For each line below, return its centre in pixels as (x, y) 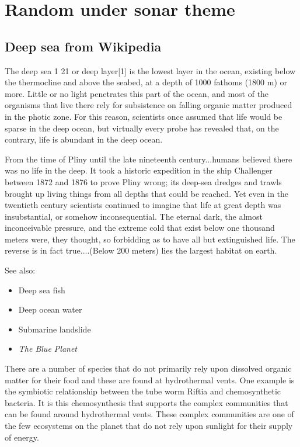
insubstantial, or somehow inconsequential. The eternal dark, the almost (134, 216)
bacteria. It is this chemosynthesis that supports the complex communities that (146, 402)
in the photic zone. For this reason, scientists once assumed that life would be (144, 116)
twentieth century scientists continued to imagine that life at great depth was (143, 205)
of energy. (22, 437)
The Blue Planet (48, 349)
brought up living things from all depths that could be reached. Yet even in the (147, 193)
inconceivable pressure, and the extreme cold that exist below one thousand (140, 228)
